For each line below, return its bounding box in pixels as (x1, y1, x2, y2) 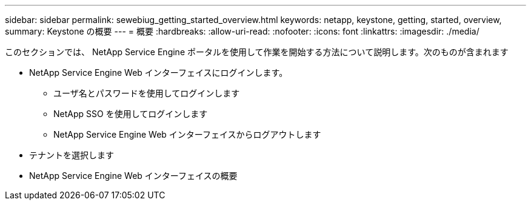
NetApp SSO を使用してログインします (53, 109, 208, 119)
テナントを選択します (29, 150, 114, 160)
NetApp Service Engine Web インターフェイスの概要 (29, 170, 238, 181)
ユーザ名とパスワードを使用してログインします (53, 88, 240, 98)
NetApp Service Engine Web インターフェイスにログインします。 (29, 67, 288, 78)
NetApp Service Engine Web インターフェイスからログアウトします (53, 129, 321, 139)
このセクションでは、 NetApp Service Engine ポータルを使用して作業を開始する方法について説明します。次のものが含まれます (5, 47, 509, 57)
